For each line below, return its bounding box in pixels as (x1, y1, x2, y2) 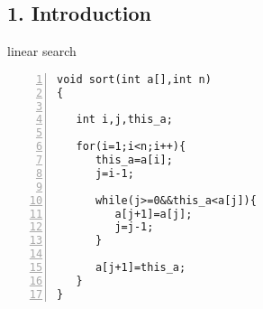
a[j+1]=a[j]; (114, 207, 193, 220)
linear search (7, 42, 77, 61)
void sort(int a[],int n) (57, 72, 212, 86)
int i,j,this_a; (76, 113, 173, 126)
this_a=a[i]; (95, 154, 173, 167)
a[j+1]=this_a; (95, 261, 186, 275)
